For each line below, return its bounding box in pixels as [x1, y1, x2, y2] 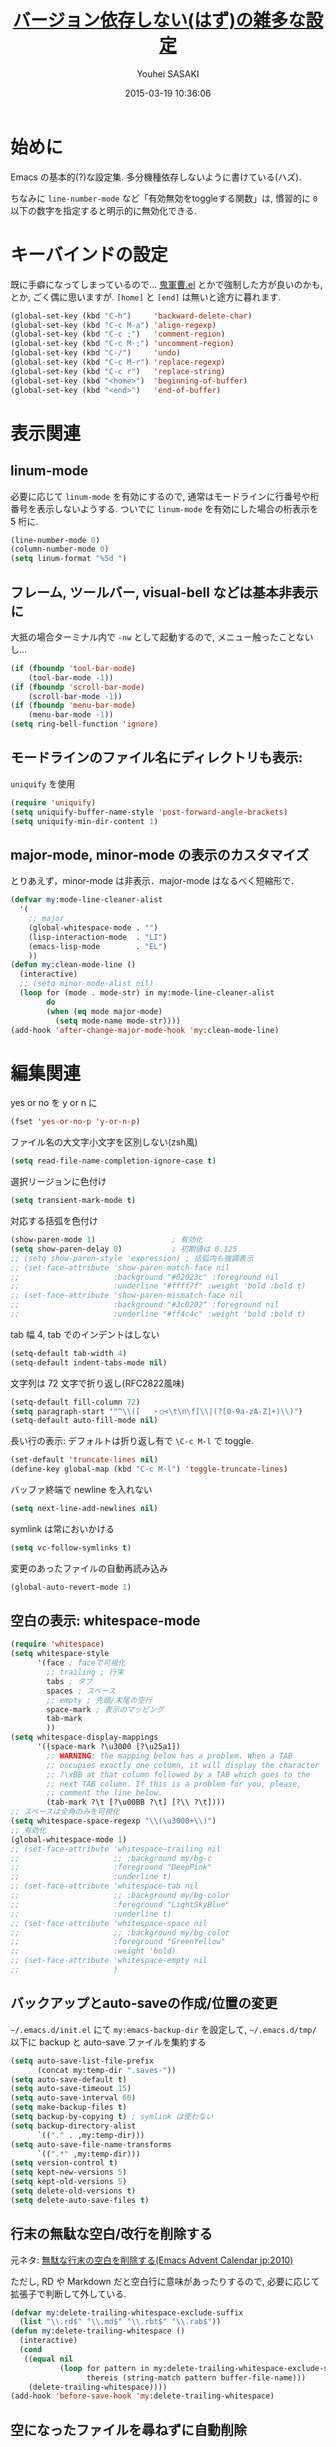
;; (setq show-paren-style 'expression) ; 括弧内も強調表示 [10, 1253, 254, 1263]
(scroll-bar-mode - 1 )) [28, 691, 123, 701]
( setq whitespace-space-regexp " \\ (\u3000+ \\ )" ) [10, 1816, 217, 1826]
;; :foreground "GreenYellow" [10, 1937, 226, 1947]
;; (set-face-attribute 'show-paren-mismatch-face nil [10, 1291, 244, 1301]
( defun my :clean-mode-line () [10, 960, 137, 970]
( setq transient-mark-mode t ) [10, 1196, 137, 1206]
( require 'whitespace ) [10, 1639, 105, 1650]
